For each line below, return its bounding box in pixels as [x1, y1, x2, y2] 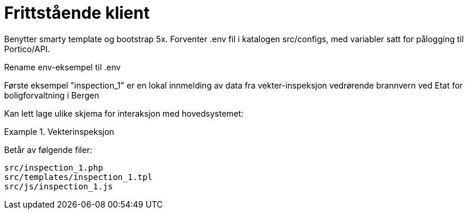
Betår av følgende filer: [4, 144, 93, 155]
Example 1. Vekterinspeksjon [4, 126, 114, 137]
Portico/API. [4, 43, 50, 54]
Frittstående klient [4, 3, 150, 23]
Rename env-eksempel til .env [4, 62, 121, 72]
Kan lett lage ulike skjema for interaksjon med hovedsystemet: [4, 108, 244, 118]
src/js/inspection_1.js [4, 181, 113, 191]
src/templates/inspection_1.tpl [4, 172, 152, 182]
